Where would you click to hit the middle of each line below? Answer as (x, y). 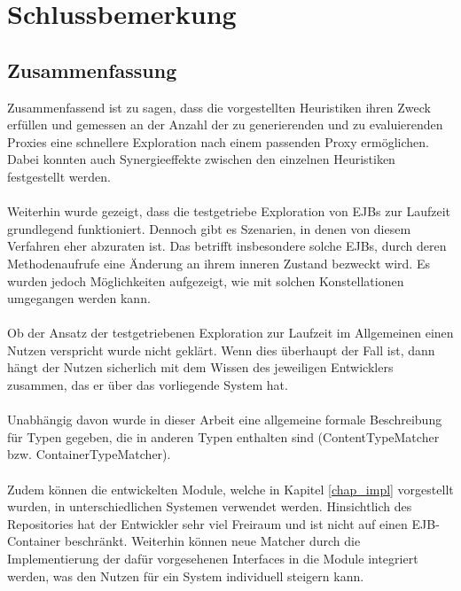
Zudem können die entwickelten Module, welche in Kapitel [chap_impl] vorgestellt (230, 489)
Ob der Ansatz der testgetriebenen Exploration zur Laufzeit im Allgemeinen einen (230, 333)
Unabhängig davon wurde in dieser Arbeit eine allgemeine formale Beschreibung (225, 420)
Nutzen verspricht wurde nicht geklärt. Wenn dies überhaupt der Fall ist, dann (221, 350)
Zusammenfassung (92, 70)
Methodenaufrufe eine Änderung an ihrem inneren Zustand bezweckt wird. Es (219, 263)
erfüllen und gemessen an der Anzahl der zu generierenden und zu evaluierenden (225, 124)
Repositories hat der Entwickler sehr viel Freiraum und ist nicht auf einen (207, 523)
